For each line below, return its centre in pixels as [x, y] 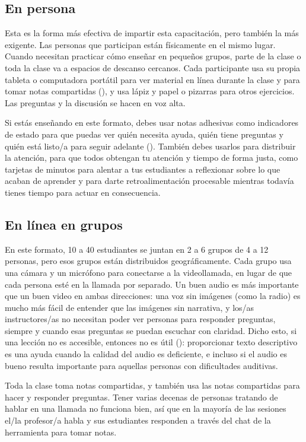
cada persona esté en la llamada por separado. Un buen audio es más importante [152, 284]
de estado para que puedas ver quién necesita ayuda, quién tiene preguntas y [144, 134]
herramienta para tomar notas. [61, 432]
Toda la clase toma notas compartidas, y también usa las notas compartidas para [152, 385]
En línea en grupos [64, 224]
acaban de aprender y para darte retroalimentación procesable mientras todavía [149, 181]
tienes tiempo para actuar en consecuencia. [83, 192]
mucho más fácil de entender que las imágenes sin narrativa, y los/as [130, 307]
